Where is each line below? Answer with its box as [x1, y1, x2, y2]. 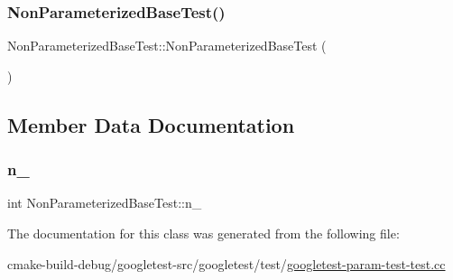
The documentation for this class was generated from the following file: [7, 224, 400, 242]
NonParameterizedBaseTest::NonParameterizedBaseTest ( [7, 36, 327, 55]
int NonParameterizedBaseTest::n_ [7, 193, 202, 212]
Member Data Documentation [7, 110, 295, 138]
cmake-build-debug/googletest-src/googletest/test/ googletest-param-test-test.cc [7, 254, 446, 273]
